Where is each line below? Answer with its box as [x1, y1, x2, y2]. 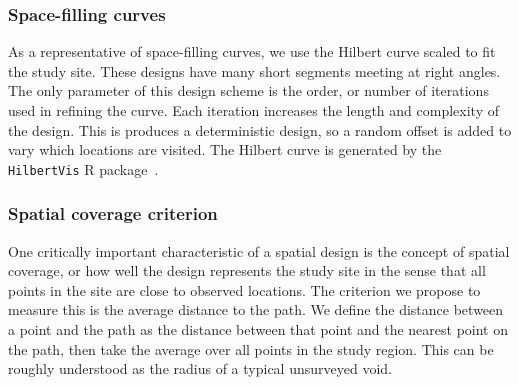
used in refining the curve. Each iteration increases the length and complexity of [8, 100, 499, 120]
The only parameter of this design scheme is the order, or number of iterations [8, 80, 489, 101]
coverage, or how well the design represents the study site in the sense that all [8, 260, 486, 281]
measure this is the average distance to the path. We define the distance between [8, 299, 504, 320]
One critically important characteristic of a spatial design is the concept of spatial [8, 240, 510, 261]
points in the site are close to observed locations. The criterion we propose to [8, 279, 481, 300]
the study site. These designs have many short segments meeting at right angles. [8, 60, 501, 81]
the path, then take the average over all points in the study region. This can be [8, 338, 494, 359]
